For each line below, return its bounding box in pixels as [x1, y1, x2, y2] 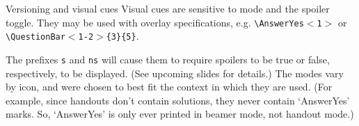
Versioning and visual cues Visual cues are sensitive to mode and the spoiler [6, 1, 330, 15]
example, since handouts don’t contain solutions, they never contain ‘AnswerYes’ [6, 93, 350, 107]
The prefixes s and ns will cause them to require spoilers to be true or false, [6, 52, 330, 66]
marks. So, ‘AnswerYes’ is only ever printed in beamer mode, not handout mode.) [6, 107, 354, 121]
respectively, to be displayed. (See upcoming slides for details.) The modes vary [6, 65, 344, 80]
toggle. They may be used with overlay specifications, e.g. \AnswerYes [6, 15, 304, 29]
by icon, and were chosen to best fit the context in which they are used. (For [6, 79, 333, 94]
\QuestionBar [6, 32, 65, 42]
